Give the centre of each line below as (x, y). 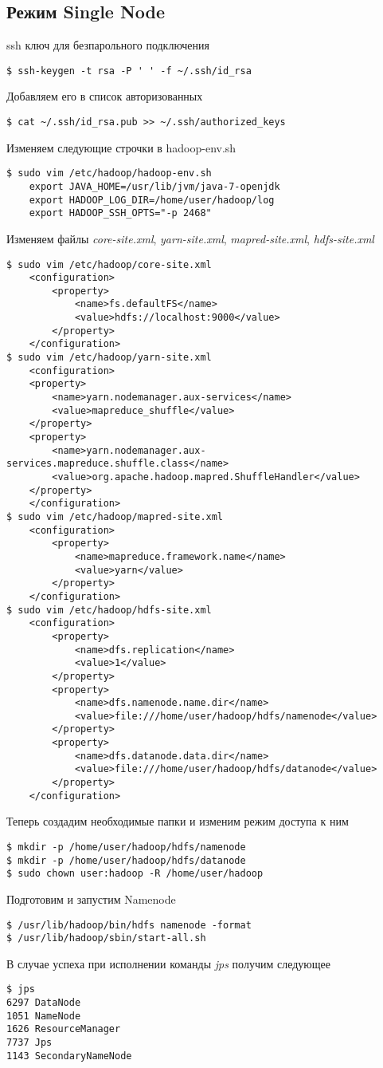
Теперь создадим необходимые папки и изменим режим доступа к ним (178, 821)
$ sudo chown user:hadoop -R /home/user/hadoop (135, 874)
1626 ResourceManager (64, 1029)
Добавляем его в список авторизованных (105, 96)
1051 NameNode (44, 1016)
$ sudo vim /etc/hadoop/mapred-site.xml (115, 516)
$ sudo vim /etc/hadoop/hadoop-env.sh (109, 173)
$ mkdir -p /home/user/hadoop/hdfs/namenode (126, 847)
